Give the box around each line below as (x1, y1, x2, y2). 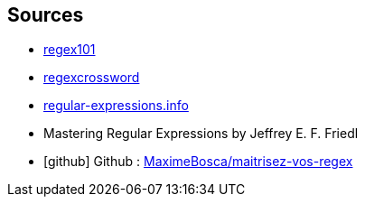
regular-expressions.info (43, 97, 189, 114)
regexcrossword (43, 70, 140, 86)
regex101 (43, 42, 96, 58)
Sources (7, 4, 84, 26)
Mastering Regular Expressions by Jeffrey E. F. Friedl (43, 125, 359, 142)
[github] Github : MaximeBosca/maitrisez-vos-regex (43, 153, 353, 170)
